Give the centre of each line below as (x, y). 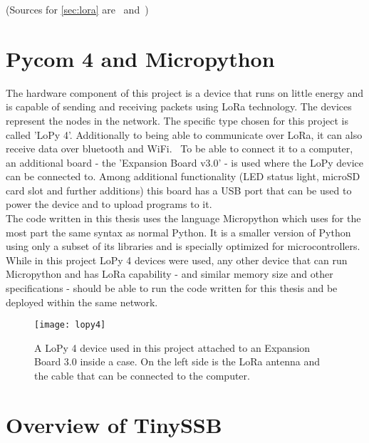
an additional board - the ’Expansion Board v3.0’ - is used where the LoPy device (185, 162)
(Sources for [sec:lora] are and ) (77, 9)
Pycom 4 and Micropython (140, 58)
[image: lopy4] (70, 325)
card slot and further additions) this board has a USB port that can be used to (179, 190)
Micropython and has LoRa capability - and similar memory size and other (170, 274)
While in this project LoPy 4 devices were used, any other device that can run (177, 260)
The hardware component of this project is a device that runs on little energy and (185, 92)
